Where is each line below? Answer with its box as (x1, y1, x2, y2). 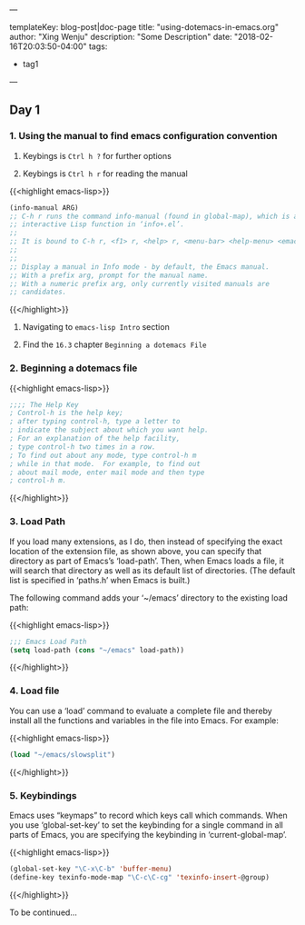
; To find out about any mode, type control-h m (9, 451, 197, 460)
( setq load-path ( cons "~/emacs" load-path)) (9, 645, 184, 654)
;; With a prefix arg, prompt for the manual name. (9, 271, 209, 280)
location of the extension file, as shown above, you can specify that (9, 545, 262, 556)
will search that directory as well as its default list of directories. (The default (9, 564, 296, 576)
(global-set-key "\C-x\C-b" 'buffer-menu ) (9, 864, 172, 873)
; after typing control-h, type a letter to (9, 417, 181, 426)
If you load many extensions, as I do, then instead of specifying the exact (9, 536, 283, 547)
